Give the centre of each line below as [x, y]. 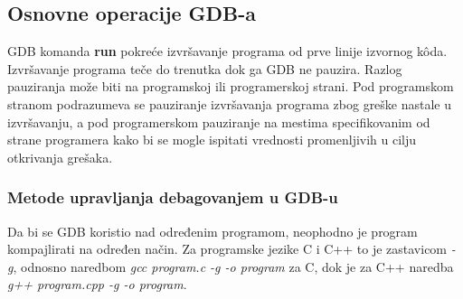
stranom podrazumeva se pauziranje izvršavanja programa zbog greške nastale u [230, 103]
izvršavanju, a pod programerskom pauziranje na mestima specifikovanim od [219, 121]
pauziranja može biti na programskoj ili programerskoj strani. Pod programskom [231, 86]
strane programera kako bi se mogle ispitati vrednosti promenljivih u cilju [212, 140]
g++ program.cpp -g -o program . [97, 284]
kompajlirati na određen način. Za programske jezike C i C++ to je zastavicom [227, 249]
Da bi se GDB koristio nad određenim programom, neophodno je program [213, 231]
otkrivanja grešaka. [60, 157]
